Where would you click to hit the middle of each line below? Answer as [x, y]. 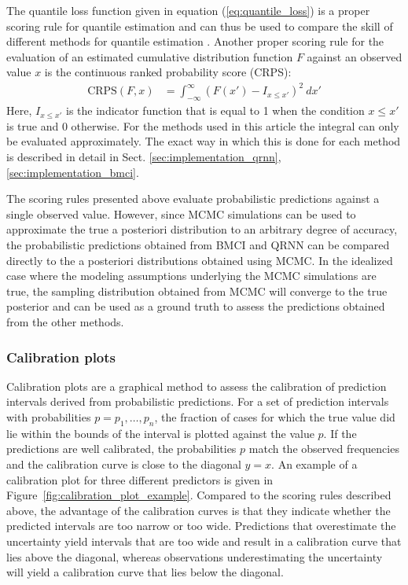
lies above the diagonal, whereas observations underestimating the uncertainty [195, 556]
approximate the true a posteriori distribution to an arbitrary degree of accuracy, [202, 229]
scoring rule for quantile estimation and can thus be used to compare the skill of [200, 26]
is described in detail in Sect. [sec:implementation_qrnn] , [144, 157]
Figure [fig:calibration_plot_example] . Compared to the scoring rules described [199, 495]
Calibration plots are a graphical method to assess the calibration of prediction [197, 386]
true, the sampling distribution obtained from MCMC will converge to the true [197, 291]
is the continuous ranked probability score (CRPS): [168, 72]
